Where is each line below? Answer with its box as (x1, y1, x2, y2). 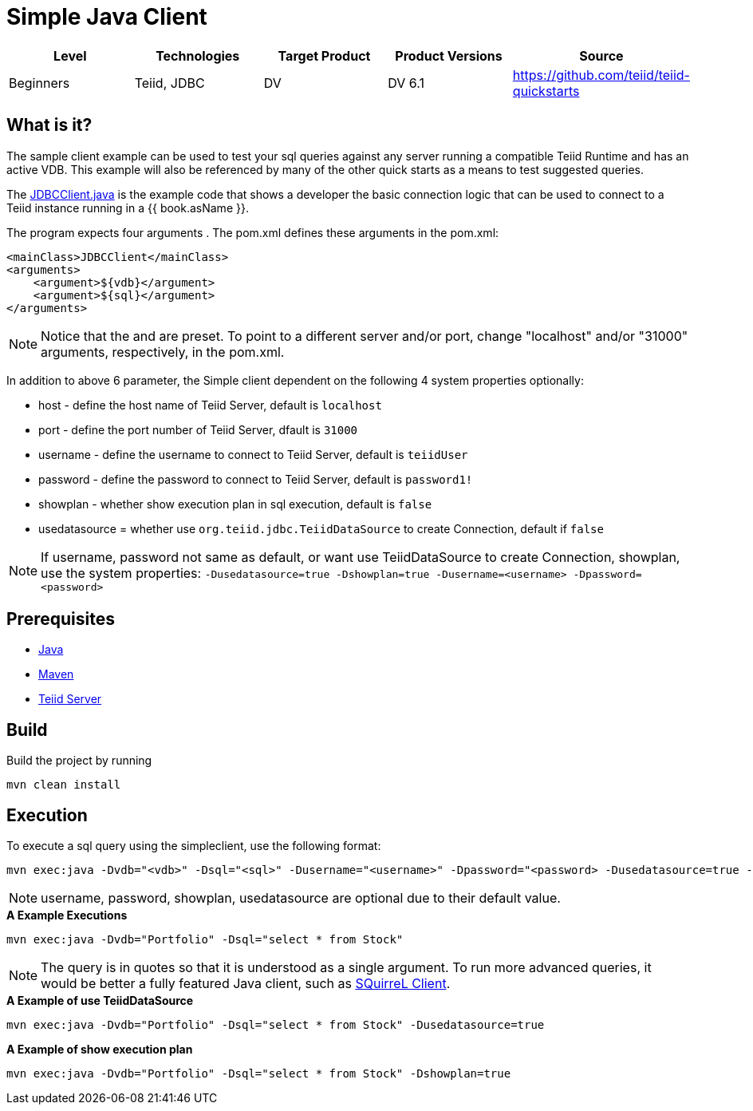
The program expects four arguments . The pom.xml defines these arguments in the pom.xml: (6, 225, 499, 239)
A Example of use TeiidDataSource (6, 994, 194, 1008)
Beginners (9, 74, 70, 91)
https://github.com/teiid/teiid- (512, 66, 690, 83)
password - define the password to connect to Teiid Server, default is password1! (38, 472, 473, 486)
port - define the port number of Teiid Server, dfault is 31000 (38, 422, 358, 437)
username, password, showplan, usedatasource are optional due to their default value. (41, 890, 561, 907)
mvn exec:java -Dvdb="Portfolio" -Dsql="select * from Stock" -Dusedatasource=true (6, 1018, 545, 1032)
